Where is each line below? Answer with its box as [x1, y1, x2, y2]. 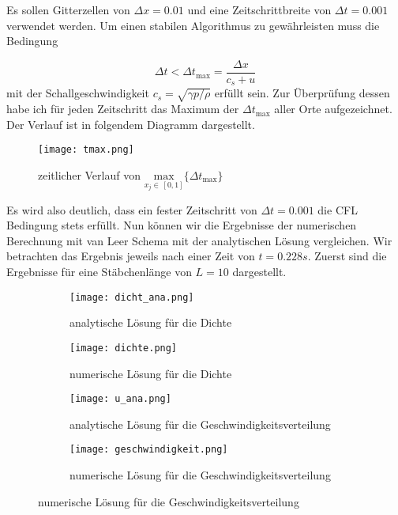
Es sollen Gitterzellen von [6, 2, 130, 17]
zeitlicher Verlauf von [38, 166, 141, 183]
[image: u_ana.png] [69, 393, 171, 405]
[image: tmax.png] [38, 144, 134, 156]
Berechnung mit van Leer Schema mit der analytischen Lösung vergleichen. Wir [6, 232, 392, 248]
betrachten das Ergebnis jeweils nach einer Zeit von [6, 248, 255, 264]
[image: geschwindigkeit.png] [69, 444, 228, 456]
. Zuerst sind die [307, 248, 387, 264]
